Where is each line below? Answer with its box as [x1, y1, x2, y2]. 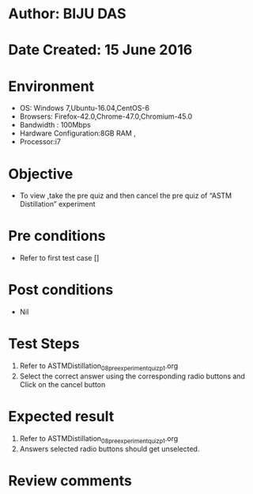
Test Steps [8, 335, 81, 353]
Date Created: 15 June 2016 [8, 41, 193, 59]
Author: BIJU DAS [8, 5, 126, 23]
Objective [8, 165, 74, 183]
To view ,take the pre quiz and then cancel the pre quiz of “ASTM [19, 191, 232, 200]
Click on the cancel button [19, 379, 106, 389]
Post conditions [8, 281, 114, 299]
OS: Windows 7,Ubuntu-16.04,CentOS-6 [19, 104, 150, 113]
